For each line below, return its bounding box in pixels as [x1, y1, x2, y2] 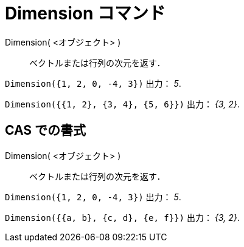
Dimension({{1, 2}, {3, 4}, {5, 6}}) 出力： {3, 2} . [5, 98, 240, 109]
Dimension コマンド [5, 3, 166, 24]
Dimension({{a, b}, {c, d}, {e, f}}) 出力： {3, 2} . [5, 212, 240, 223]
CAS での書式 [5, 123, 86, 138]
